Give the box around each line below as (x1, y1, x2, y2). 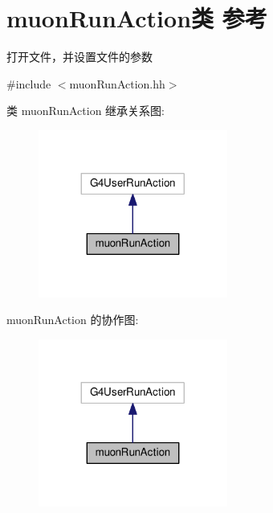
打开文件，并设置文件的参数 (6, 48, 153, 65)
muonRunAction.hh (69, 75, 165, 92)
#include (6, 75, 51, 92)
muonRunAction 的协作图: (6, 311, 139, 328)
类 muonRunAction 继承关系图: (6, 102, 165, 119)
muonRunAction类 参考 (6, 2, 267, 35)
